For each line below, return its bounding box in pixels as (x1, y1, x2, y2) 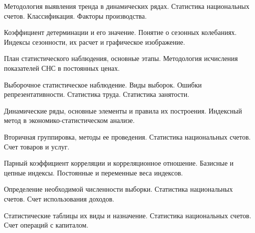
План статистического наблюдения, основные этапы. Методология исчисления (4, 53, 238, 63)
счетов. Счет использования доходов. (4, 193, 114, 204)
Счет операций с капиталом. (4, 220, 88, 230)
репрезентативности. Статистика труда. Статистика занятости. (4, 89, 190, 99)
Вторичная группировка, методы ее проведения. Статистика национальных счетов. (4, 131, 251, 142)
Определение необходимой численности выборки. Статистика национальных (4, 184, 233, 194)
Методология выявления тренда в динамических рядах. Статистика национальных (4, 1, 250, 11)
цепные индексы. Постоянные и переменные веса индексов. (4, 167, 183, 177)
